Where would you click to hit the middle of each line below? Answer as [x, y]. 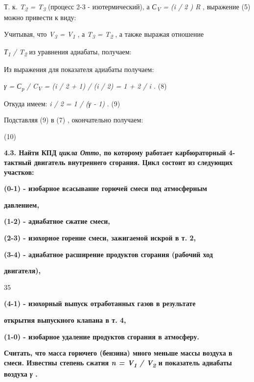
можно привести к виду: [40, 17]
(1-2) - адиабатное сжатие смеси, [57, 221]
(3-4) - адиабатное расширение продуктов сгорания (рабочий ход [108, 254]
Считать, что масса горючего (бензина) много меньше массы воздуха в [118, 353]
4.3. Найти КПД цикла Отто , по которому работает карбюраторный [115, 153]
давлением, [22, 204]
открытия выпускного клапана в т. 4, [65, 320]
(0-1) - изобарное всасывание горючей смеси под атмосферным [106, 188]
